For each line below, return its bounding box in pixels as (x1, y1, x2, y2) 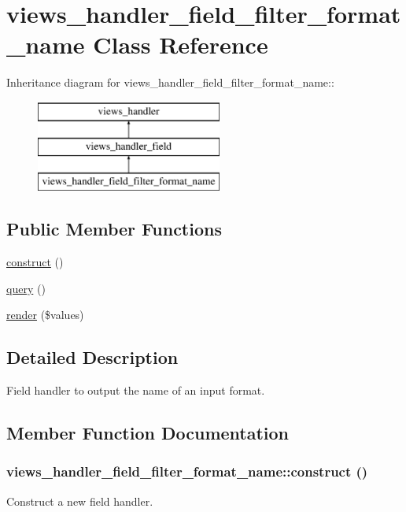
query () (6, 280, 46, 296)
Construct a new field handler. (6, 492, 153, 509)
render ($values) (6, 306, 84, 323)
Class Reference (93, 28, 268, 61)
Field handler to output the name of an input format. (6, 382, 265, 399)
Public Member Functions (6, 217, 222, 241)
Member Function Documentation (6, 421, 290, 445)
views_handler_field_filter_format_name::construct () (6, 462, 368, 481)
